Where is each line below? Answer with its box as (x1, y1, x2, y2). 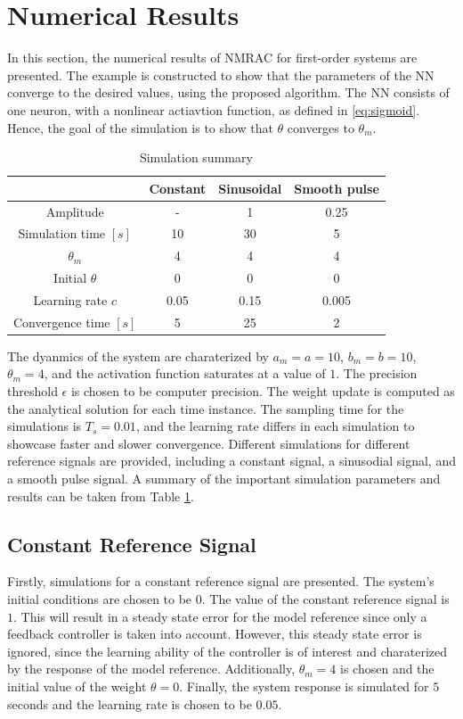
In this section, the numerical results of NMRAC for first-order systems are (7, 48, 418, 67)
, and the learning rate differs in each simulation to (135, 417, 415, 435)
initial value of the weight (7, 676, 147, 695)
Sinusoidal (218, 178, 282, 197)
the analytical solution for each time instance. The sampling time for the (7, 399, 404, 417)
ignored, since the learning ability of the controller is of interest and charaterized (7, 641, 448, 660)
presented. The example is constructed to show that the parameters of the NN (7, 65, 435, 84)
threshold (7, 382, 58, 401)
